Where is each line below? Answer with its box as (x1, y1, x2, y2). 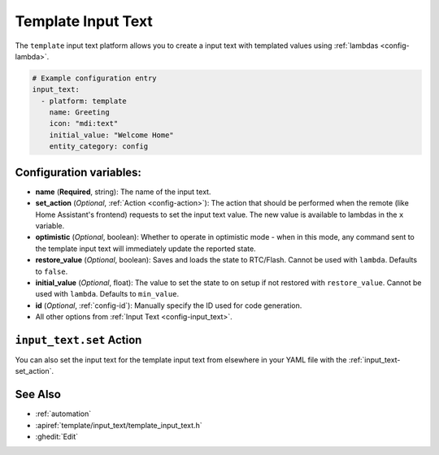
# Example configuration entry (32, 73, 158, 83)
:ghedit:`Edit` (35, 431, 79, 442)
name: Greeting (49, 108, 110, 117)
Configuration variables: (15, 165, 142, 179)
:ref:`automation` (35, 409, 92, 418)
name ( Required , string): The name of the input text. (35, 187, 211, 197)
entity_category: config (49, 142, 149, 151)
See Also (15, 388, 61, 401)
